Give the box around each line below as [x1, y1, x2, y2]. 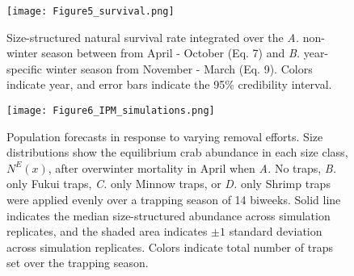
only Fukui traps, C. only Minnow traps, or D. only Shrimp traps [6, 175, 331, 192]
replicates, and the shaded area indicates [6, 223, 208, 240]
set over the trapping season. [6, 254, 149, 271]
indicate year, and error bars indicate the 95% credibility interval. [6, 76, 332, 93]
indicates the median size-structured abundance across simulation [6, 207, 331, 224]
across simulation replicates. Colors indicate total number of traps [6, 238, 333, 255]
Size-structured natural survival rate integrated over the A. [6, 28, 300, 45]
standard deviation [229, 223, 322, 240]
